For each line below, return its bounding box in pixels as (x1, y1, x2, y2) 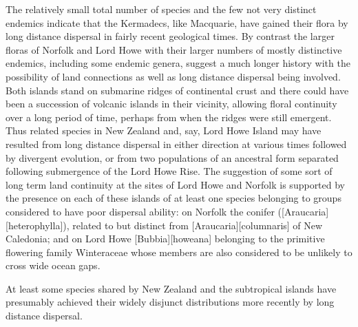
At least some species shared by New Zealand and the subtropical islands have (6, 281, 337, 295)
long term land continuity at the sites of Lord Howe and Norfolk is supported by (6, 177, 346, 191)
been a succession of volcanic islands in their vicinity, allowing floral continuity (6, 96, 337, 111)
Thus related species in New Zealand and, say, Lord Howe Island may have (6, 123, 322, 138)
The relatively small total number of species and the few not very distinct (6, 2, 317, 16)
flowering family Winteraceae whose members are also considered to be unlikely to (6, 244, 352, 259)
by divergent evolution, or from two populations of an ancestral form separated (6, 150, 339, 165)
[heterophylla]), (6, 218, 70, 232)
